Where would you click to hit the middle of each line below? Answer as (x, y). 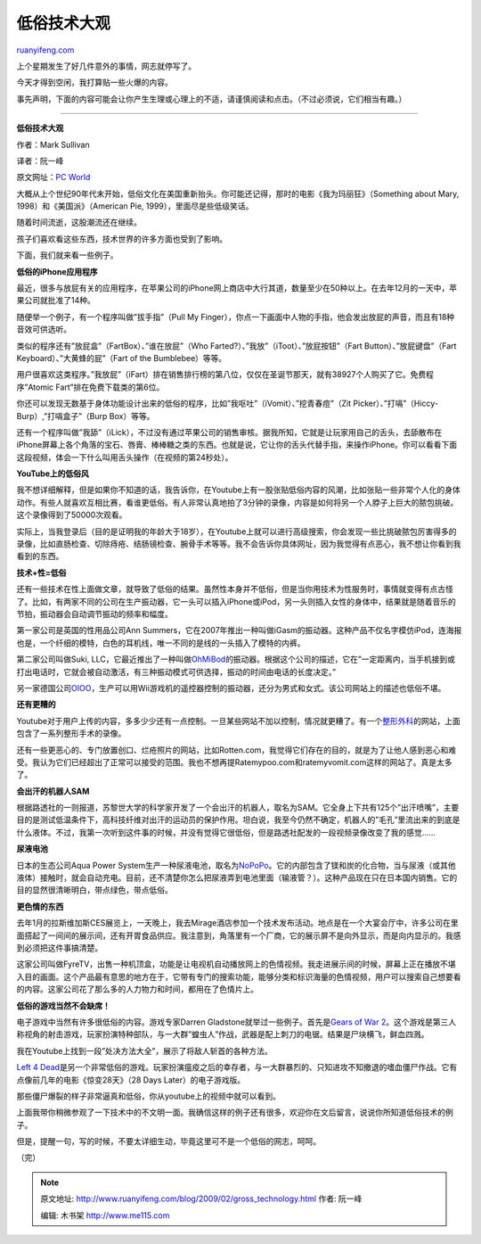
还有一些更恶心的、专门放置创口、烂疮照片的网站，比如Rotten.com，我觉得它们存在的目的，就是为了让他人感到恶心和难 (236, 750)
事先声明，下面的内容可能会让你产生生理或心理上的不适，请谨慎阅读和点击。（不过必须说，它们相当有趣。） (212, 99)
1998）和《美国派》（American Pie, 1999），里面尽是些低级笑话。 (135, 206)
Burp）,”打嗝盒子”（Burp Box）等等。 (86, 416)
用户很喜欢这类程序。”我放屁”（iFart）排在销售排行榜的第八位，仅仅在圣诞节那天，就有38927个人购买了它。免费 (221, 375)
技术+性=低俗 (41, 573)
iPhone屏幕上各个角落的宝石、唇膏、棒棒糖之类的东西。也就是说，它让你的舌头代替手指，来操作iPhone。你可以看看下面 (237, 445)
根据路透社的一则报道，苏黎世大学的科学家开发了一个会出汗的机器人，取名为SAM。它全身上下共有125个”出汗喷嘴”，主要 (238, 808)
